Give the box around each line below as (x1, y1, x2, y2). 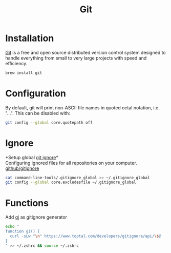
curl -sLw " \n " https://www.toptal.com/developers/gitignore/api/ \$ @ (10, 233, 161, 239)
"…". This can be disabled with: (5, 110, 71, 116)
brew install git (5, 70, 42, 75)
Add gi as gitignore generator (5, 214, 68, 220)
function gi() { (5, 229, 40, 234)
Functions (5, 197, 49, 209)
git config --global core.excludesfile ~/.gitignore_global (5, 180, 137, 185)
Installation (5, 32, 54, 44)
